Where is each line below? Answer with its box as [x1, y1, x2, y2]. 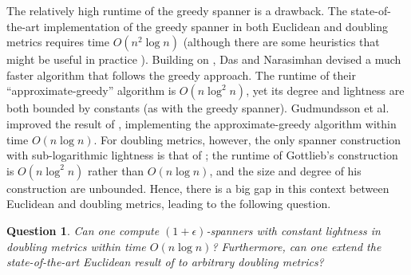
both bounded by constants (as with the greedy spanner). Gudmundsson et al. [6, 100, 389, 116]
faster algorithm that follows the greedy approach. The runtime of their [6, 66, 356, 83]
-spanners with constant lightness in [206, 222, 381, 238]
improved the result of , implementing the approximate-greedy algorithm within [6, 115, 397, 132]
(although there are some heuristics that [183, 33, 380, 50]
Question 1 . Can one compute [6, 222, 160, 238]
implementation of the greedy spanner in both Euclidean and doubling [43, 18, 389, 34]
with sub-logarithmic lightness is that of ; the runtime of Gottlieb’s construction [6, 147, 398, 163]
